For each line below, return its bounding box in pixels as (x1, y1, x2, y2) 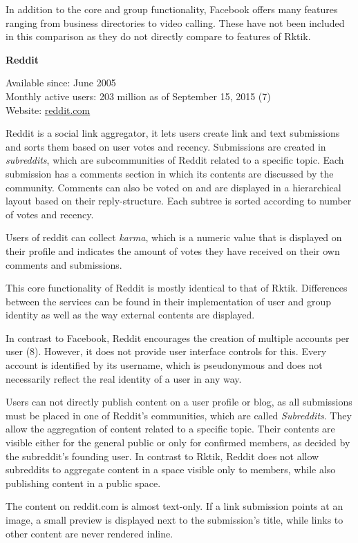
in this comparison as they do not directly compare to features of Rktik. (6, 29, 311, 44)
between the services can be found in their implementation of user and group (6, 294, 331, 308)
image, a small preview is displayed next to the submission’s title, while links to (6, 513, 343, 526)
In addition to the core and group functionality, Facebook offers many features (6, 2, 338, 16)
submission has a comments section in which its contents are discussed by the (6, 166, 334, 180)
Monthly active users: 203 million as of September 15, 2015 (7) (6, 88, 271, 103)
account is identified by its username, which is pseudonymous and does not (6, 358, 323, 372)
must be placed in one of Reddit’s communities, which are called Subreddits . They (6, 408, 352, 422)
